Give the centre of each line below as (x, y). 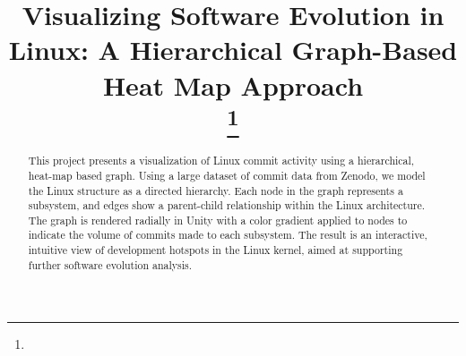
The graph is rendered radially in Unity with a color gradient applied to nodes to (218, 220)
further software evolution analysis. (110, 264)
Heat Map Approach (233, 85)
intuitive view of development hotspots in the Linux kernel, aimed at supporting (216, 250)
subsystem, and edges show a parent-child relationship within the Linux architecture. (227, 205)
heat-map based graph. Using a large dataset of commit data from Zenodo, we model (227, 175)
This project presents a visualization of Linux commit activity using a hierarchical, (221, 161)
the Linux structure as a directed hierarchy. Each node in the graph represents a (216, 190)
